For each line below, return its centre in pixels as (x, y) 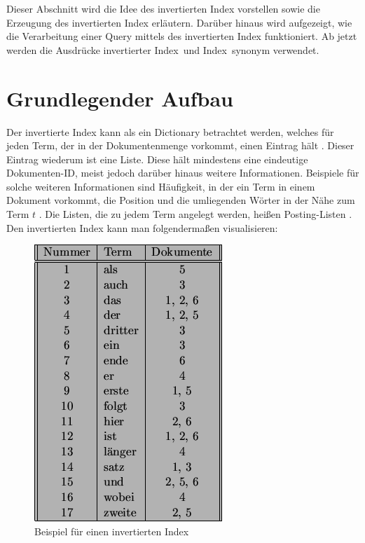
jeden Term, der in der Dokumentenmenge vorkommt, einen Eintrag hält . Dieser (180, 145)
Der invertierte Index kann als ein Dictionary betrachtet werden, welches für (170, 131)
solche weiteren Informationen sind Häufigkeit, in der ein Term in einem (161, 186)
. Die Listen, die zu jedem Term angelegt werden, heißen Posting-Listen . (195, 214)
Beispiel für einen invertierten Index (112, 531)
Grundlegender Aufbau (120, 98)
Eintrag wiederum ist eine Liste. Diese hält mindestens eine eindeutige (157, 159)
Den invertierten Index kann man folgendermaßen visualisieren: (142, 227)
